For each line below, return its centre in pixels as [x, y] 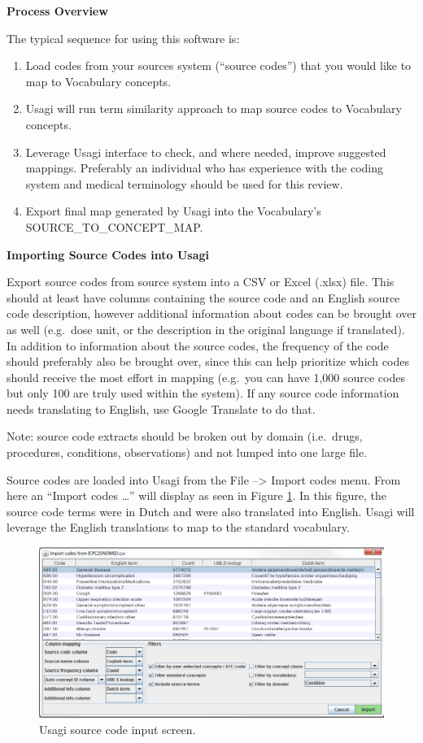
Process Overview [57, 11]
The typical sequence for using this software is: [123, 38]
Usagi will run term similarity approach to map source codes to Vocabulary [214, 109]
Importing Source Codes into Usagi [108, 254]
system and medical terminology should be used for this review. [184, 183]
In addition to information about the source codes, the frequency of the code [198, 345]
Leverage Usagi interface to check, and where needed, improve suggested [206, 152]
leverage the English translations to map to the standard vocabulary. [178, 527]
